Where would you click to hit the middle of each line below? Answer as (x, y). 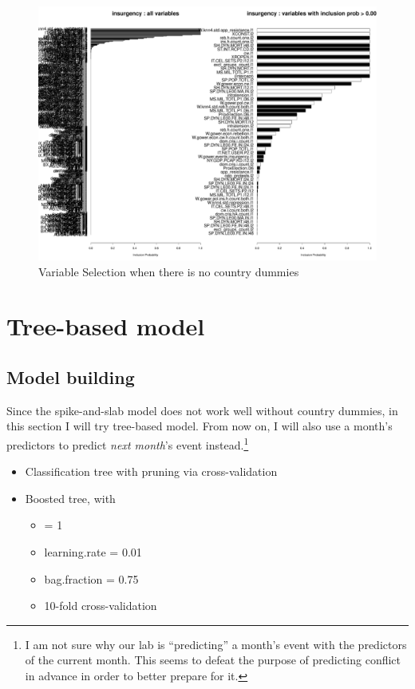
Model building (71, 376)
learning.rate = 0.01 (93, 551)
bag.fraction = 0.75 (91, 578)
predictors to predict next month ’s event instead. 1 (128, 443)
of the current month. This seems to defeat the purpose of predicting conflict (213, 660)
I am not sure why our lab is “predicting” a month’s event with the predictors (216, 644)
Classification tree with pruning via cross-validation (151, 471)
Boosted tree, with (70, 498)
